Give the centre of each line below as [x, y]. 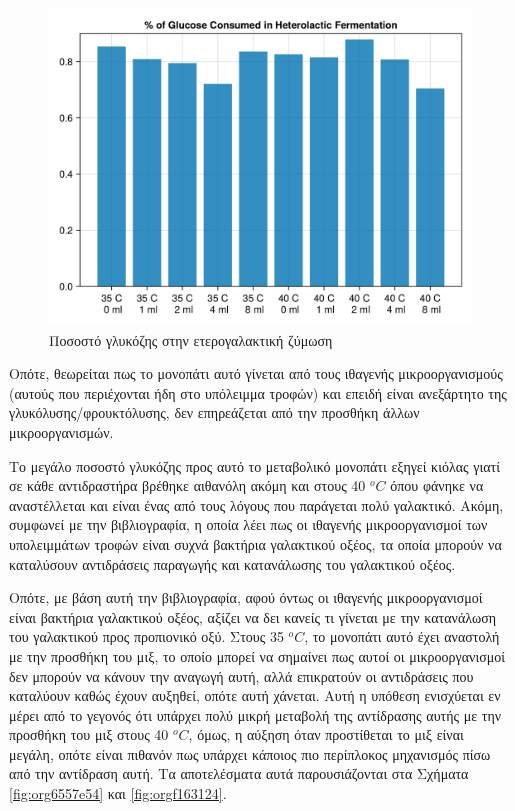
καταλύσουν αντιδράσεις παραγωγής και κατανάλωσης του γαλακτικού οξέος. [232, 563]
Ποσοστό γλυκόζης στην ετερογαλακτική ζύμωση [191, 339]
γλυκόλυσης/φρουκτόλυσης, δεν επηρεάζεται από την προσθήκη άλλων [214, 412]
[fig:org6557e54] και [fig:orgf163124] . [118, 793]
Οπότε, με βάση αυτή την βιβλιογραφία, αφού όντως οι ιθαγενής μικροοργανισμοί [246, 597]
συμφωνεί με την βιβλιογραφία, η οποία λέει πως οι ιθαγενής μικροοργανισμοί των [248, 524]
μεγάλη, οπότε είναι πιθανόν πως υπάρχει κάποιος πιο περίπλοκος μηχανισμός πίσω [250, 753]
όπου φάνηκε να [437, 485]
